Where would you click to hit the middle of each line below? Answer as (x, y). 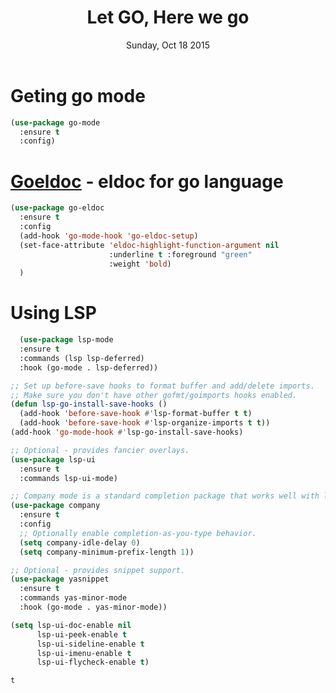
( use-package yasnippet (60, 579)
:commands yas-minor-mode (73, 598)
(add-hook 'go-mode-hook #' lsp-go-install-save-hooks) (127, 432)
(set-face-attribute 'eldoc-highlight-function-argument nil (149, 245)
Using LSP (53, 313)
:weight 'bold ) (140, 264)
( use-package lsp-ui (53, 459)
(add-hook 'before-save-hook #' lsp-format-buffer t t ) (136, 414)
